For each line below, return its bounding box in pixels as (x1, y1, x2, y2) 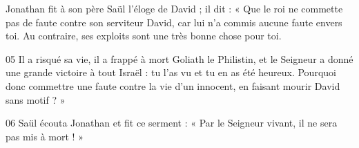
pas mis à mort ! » (6, 129, 84, 143)
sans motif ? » (6, 92, 66, 107)
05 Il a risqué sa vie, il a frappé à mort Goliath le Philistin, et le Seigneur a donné (6, 51, 353, 66)
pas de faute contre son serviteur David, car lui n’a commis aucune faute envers (6, 15, 342, 29)
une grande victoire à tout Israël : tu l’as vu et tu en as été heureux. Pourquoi (6, 65, 336, 80)
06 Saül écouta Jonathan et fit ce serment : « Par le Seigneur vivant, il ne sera (6, 115, 338, 130)
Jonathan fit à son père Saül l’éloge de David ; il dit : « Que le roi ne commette (6, 1, 343, 15)
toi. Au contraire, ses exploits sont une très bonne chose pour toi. (6, 28, 282, 43)
